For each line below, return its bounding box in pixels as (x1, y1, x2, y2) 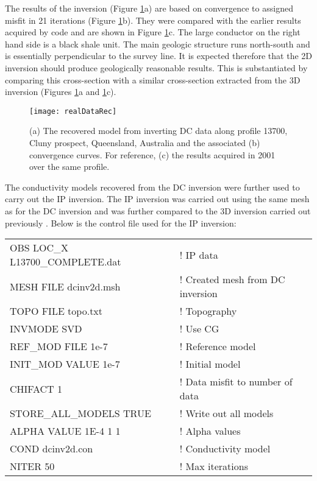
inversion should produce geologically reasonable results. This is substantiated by (5, 61, 308, 74)
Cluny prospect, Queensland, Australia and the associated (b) (29, 136, 260, 149)
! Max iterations (179, 459, 248, 474)
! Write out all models (179, 406, 274, 421)
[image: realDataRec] (29, 107, 117, 116)
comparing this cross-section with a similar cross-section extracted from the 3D (5, 73, 301, 86)
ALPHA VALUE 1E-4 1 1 (10, 424, 121, 438)
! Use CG (179, 321, 219, 336)
